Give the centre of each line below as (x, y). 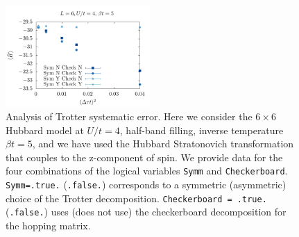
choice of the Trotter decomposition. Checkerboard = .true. (136, 198)
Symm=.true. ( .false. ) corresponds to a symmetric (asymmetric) (146, 185)
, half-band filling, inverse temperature (202, 130)
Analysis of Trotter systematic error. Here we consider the (129, 116)
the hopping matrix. (48, 226)
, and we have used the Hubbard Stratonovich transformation (163, 144)
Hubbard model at (45, 130)
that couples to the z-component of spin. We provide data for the (144, 157)
